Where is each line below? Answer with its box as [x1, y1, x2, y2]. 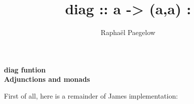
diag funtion [4, 64, 46, 74]
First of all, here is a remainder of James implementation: [4, 90, 178, 101]
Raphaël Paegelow [100, 27, 156, 37]
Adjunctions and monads [4, 74, 90, 84]
